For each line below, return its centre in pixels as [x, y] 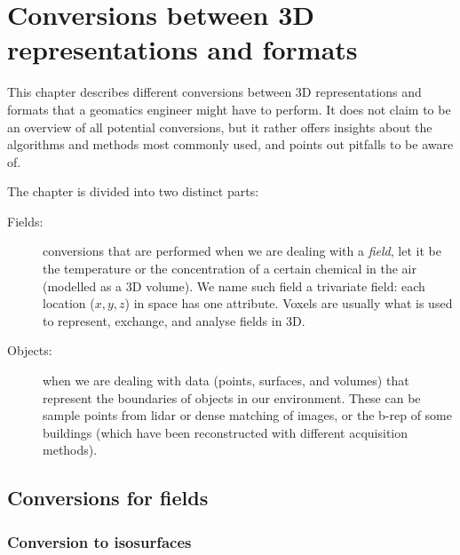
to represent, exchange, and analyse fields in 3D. [174, 320]
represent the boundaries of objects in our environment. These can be [232, 397]
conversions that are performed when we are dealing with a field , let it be [242, 251]
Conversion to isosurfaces [99, 541]
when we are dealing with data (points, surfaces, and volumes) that [226, 381]
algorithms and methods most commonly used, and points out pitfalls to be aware [230, 144]
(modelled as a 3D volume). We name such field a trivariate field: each [234, 285]
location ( [69, 303]
